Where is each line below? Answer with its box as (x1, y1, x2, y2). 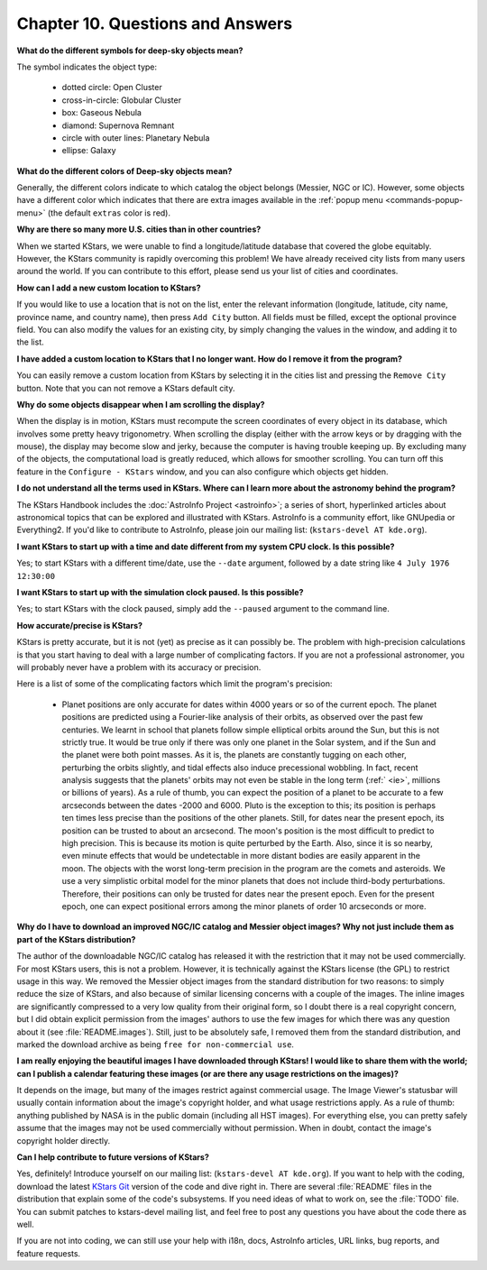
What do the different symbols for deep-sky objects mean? (16, 45, 243, 56)
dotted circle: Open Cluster (61, 82, 162, 93)
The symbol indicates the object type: (16, 61, 158, 72)
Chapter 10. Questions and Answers (16, 14, 293, 33)
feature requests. (16, 1247, 81, 1258)
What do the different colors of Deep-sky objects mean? (16, 165, 233, 176)
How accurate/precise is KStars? (16, 620, 143, 630)
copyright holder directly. (16, 1135, 111, 1146)
